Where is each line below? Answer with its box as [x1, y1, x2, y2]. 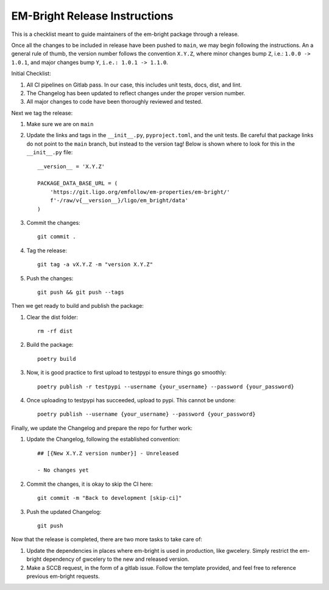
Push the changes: [26, 274, 74, 282]
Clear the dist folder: [26, 313, 79, 321]
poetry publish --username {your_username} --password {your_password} [37, 411, 256, 418]
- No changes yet [37, 467, 89, 474]
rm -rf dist [37, 328, 73, 335]
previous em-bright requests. [26, 572, 100, 580]
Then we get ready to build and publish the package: [11, 302, 144, 310]
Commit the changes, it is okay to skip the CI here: [26, 480, 154, 488]
